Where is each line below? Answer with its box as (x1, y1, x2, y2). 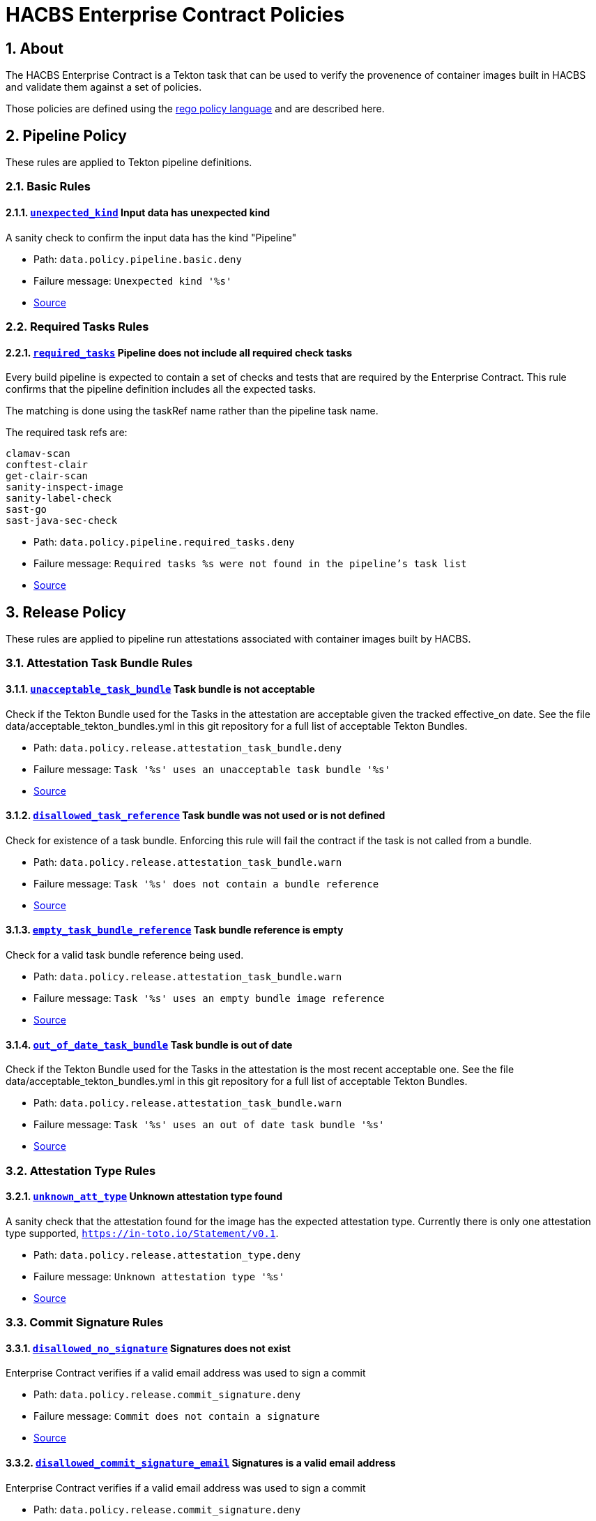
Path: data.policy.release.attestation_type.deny (33, 1248, 301, 1261)
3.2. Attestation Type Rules (6, 1163, 156, 1178)
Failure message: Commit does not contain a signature (33, 1410, 320, 1423)
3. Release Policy (6, 603, 126, 621)
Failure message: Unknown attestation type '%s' (33, 1270, 285, 1282)
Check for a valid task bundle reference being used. (6, 949, 244, 961)
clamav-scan (6, 448, 70, 460)
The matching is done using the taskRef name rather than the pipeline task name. (6, 405, 379, 417)
